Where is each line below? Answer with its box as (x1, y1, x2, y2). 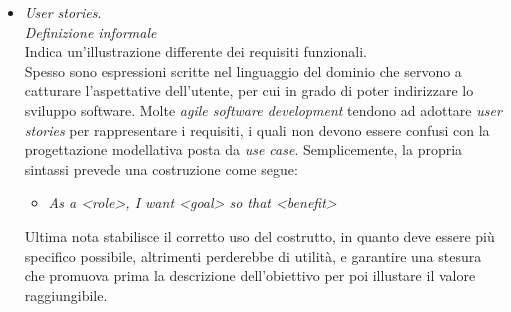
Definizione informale (24, 21, 157, 42)
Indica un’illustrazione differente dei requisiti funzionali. (24, 41, 367, 62)
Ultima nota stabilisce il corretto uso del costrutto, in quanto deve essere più (24, 225, 495, 246)
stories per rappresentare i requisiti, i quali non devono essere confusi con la (24, 119, 490, 140)
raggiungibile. (24, 284, 108, 305)
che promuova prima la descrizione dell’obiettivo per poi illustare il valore (24, 265, 476, 286)
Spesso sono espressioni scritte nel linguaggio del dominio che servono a (24, 60, 462, 81)
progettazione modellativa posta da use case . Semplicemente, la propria (24, 139, 463, 160)
